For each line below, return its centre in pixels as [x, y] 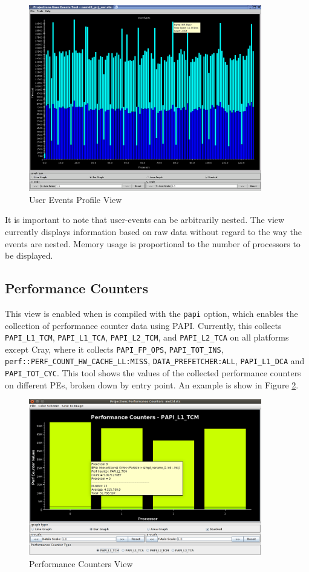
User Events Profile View [76, 199]
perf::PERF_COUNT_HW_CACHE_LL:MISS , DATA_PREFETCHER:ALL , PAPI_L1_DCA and [155, 361]
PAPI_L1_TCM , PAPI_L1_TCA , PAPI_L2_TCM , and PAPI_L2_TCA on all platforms [147, 337]
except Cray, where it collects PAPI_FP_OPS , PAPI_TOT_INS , [114, 349]
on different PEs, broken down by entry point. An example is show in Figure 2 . [152, 384]
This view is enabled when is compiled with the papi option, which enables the [151, 313]
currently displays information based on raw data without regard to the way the [153, 231]
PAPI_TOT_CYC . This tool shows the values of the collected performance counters [153, 373]
